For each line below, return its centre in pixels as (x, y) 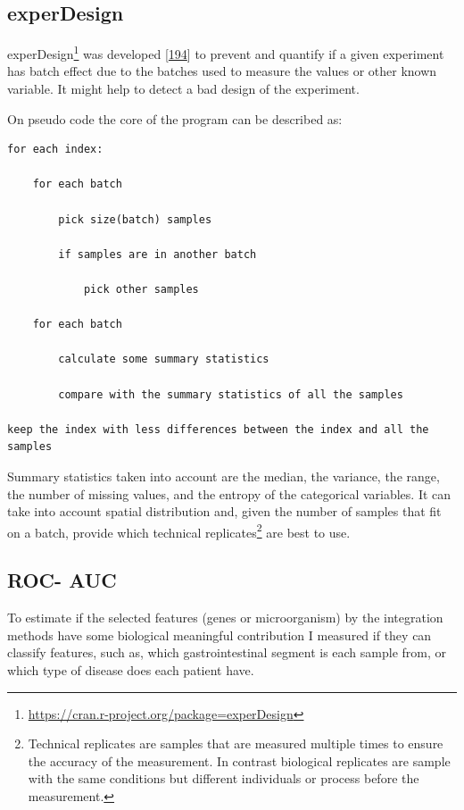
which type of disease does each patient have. (131, 669)
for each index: (55, 150)
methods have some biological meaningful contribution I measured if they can (220, 635)
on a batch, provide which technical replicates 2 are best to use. (179, 530)
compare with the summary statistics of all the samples (231, 394)
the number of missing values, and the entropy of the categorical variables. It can (229, 493)
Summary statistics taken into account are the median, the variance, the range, (224, 476)
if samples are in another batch (157, 254)
